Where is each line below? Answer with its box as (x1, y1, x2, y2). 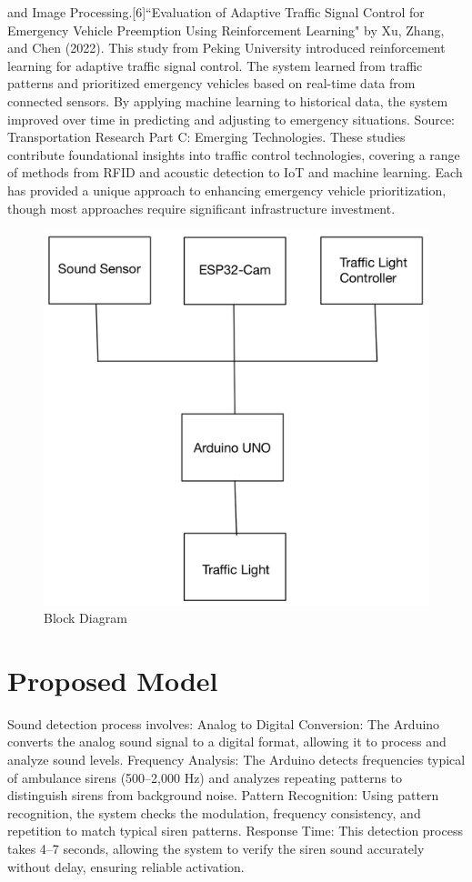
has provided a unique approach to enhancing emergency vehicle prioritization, (7, 180, 447, 199)
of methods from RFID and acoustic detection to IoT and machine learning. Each (7, 163, 463, 182)
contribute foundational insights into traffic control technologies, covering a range (7, 145, 460, 164)
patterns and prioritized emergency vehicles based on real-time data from (7, 74, 416, 93)
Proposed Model (7, 661, 218, 698)
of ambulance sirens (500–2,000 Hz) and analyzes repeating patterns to (7, 767, 403, 787)
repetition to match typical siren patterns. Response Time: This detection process (7, 821, 463, 840)
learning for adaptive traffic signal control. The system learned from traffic (7, 55, 423, 75)
